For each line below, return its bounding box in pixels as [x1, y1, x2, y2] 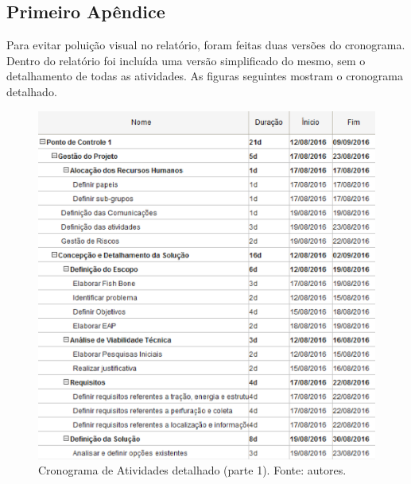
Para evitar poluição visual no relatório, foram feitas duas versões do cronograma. [6, 37, 405, 53]
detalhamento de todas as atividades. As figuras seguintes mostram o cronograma [6, 68, 403, 84]
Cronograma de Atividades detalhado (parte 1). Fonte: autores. [38, 462, 347, 478]
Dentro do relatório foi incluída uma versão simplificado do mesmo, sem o [6, 52, 366, 68]
